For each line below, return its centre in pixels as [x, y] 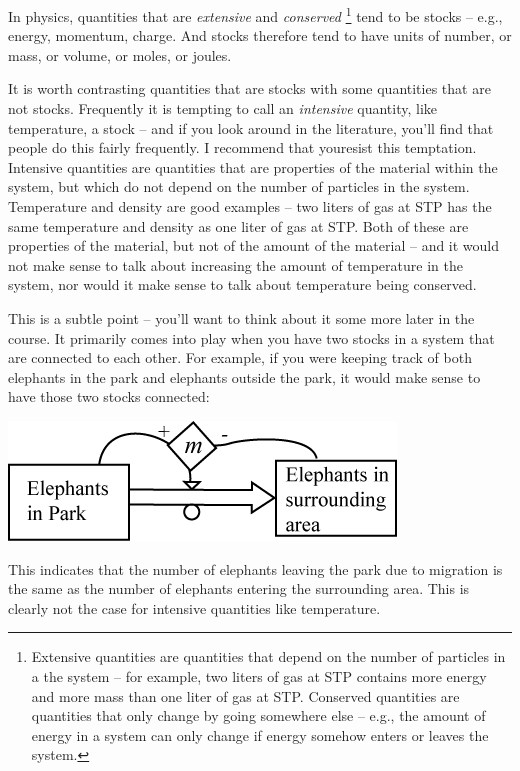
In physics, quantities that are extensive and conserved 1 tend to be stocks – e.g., [255, 14]
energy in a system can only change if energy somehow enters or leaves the [260, 734]
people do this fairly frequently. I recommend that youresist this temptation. [242, 147]
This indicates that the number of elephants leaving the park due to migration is [255, 568]
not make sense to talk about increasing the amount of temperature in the [235, 264]
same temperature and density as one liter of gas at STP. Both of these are [238, 225]
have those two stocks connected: [109, 396]
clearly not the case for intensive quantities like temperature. [194, 607]
